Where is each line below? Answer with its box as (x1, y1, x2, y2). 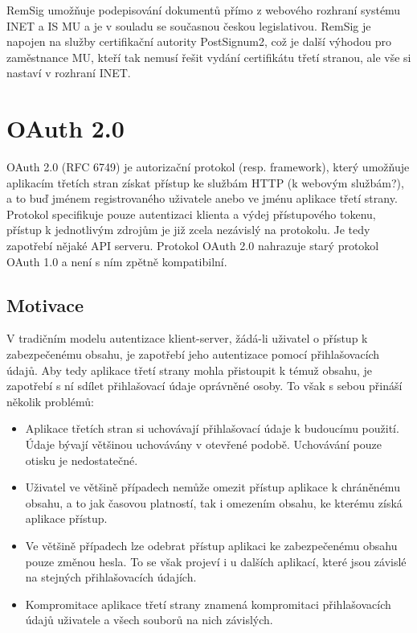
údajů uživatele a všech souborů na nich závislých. (25, 611, 273, 628)
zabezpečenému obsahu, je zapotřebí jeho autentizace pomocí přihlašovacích (6, 346, 380, 363)
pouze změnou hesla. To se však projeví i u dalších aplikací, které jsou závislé (25, 553, 407, 569)
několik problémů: (6, 393, 94, 409)
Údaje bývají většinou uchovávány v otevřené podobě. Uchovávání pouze (25, 436, 382, 453)
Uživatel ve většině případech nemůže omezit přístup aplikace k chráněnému (25, 479, 400, 495)
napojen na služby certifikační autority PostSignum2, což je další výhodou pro (6, 33, 391, 50)
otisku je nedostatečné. (25, 451, 138, 468)
